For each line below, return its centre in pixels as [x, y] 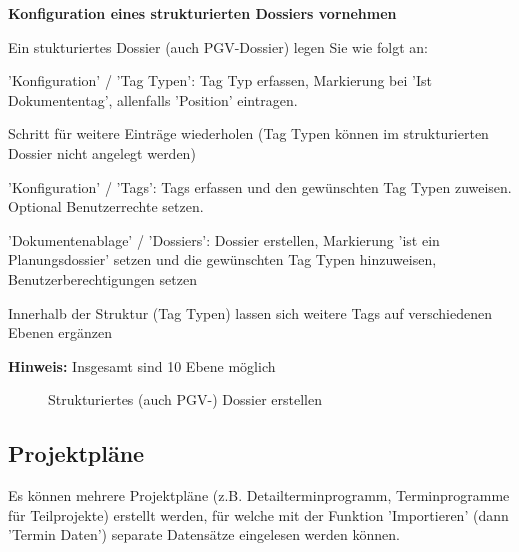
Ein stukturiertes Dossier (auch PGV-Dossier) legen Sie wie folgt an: [218, 46]
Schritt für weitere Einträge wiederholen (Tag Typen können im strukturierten [248, 133]
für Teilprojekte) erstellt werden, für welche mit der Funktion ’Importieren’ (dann [258, 514]
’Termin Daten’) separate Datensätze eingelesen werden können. [204, 534]
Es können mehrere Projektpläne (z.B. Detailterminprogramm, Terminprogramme [259, 495]
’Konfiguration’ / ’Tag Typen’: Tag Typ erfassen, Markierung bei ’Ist [220, 80]
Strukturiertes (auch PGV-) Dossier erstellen [185, 399]
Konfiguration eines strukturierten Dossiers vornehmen [202, 13]
